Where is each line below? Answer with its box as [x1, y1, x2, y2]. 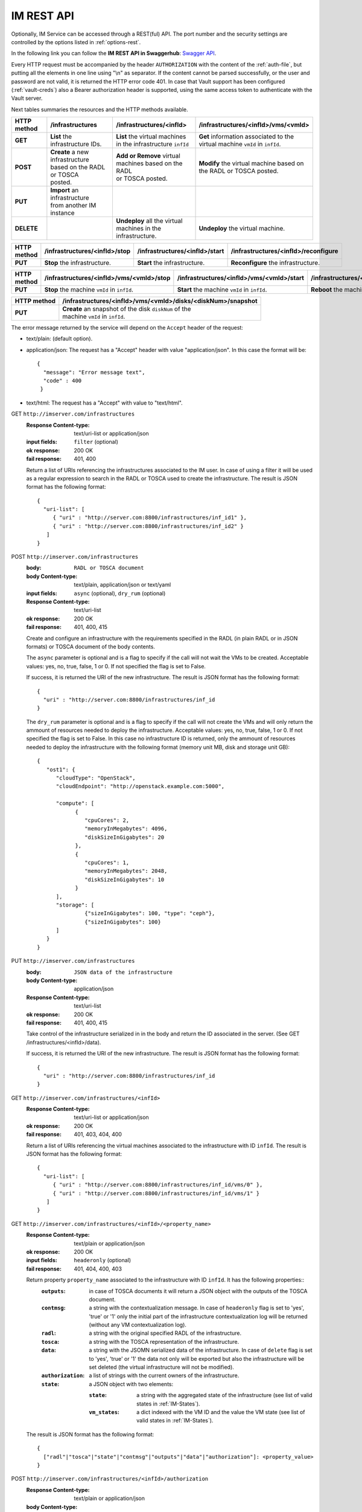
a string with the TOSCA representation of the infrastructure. [89, 1338, 240, 1345]
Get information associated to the [198, 132, 294, 141]
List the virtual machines [116, 132, 186, 141]
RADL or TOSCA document [74, 564, 144, 572]
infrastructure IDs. [50, 140, 102, 148]
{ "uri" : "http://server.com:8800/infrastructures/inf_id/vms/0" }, [52, 1181, 263, 1188]
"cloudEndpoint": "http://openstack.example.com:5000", [56, 783, 225, 790]
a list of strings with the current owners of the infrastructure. [89, 1372, 240, 1379]
